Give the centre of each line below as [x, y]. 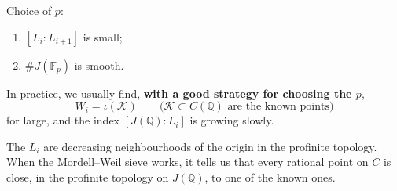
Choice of [29, 10]
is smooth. [99, 65]
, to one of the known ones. [270, 177]
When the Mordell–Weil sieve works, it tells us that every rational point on [187, 162]
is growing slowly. [232, 120]
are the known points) [281, 107]
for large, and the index [63, 120]
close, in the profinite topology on [88, 177]
